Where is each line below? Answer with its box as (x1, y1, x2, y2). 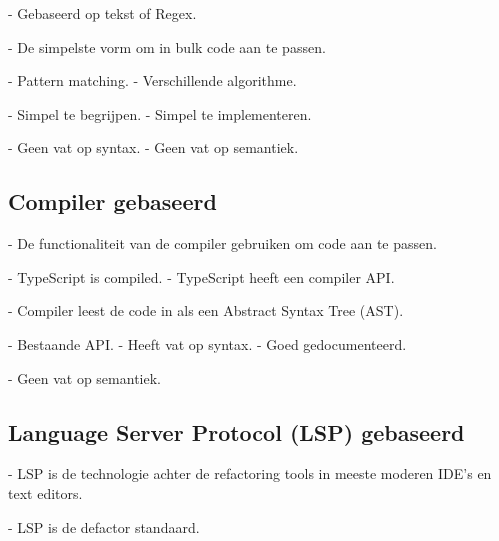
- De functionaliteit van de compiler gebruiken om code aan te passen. (8, 233, 437, 254)
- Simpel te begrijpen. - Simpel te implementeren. (8, 103, 312, 124)
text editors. (8, 482, 83, 503)
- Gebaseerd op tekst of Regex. (8, 3, 197, 23)
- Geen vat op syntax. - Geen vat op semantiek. (8, 137, 299, 158)
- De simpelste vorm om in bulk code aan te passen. (8, 36, 326, 57)
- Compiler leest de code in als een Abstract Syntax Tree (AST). (8, 300, 404, 321)
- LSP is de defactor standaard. (8, 516, 200, 537)
